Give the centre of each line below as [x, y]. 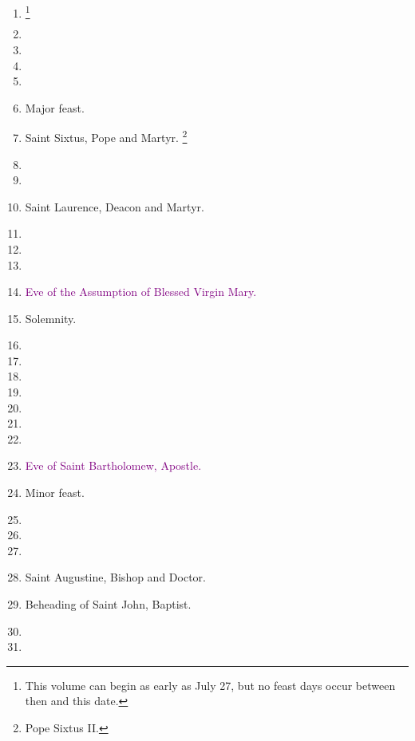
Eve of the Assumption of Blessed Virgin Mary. [141, 292]
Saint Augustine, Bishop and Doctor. [115, 577]
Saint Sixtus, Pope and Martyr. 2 [106, 136]
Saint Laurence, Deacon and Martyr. [115, 206]
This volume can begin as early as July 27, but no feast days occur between [210, 685]
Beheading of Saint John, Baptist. [108, 604]
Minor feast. [55, 493]
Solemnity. [51, 318]
